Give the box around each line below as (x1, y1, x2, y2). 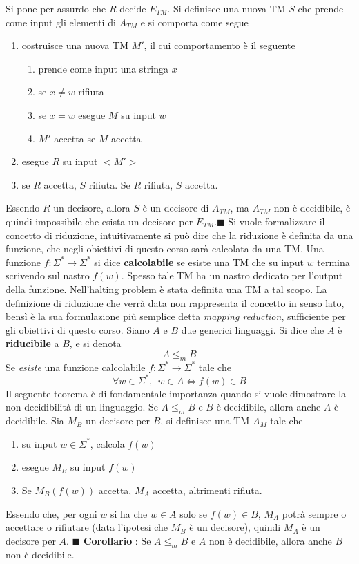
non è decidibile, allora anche (208, 533, 332, 547)
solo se (179, 506, 208, 520)
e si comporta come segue (140, 15, 249, 29)
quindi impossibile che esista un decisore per (6, 214, 193, 228)
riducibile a (6, 336, 59, 350)
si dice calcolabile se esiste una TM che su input (94, 254, 304, 269)
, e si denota (69, 336, 122, 350)
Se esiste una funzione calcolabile (6, 359, 146, 374)
